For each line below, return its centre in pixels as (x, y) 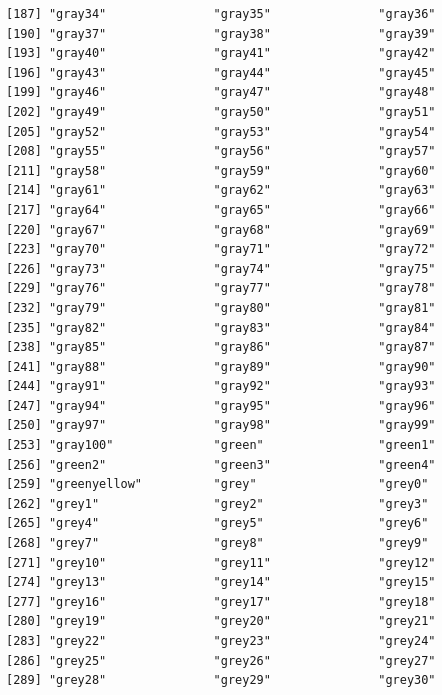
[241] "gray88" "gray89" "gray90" (221, 366)
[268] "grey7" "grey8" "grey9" (217, 543)
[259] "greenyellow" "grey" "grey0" (217, 484)
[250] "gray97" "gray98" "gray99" (221, 425)
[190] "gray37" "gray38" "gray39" (221, 33)
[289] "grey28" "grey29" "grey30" (221, 680)
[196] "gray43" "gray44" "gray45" (221, 72)
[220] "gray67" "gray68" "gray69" (221, 229)
